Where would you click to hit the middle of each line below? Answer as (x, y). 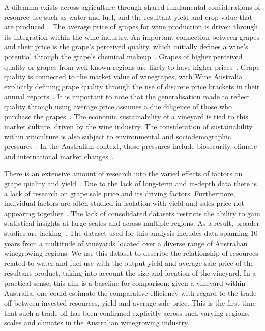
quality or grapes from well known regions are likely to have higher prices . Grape (132, 66)
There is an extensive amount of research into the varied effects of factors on (123, 173)
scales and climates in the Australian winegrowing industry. (97, 323)
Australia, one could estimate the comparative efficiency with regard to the (121, 293)
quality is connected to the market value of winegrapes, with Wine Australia (123, 77)
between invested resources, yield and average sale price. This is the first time (135, 303)
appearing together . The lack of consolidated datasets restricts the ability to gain (132, 213)
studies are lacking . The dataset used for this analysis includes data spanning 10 (131, 233)
